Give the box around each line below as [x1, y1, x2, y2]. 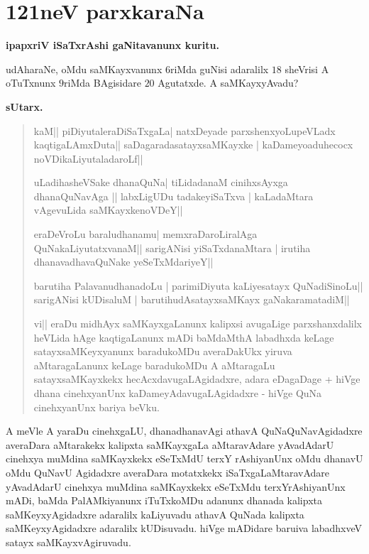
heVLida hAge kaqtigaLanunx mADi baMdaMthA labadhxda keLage [33, 330, 334, 344]
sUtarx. [6, 99, 43, 114]
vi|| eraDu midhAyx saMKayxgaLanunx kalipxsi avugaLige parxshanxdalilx [33, 316, 363, 331]
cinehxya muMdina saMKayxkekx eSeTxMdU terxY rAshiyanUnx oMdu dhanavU [6, 451, 363, 466]
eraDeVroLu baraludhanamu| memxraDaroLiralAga [33, 227, 258, 241]
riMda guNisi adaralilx [170, 61, 269, 76]
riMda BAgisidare [64, 75, 141, 90]
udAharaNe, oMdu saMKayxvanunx [6, 61, 163, 76]
